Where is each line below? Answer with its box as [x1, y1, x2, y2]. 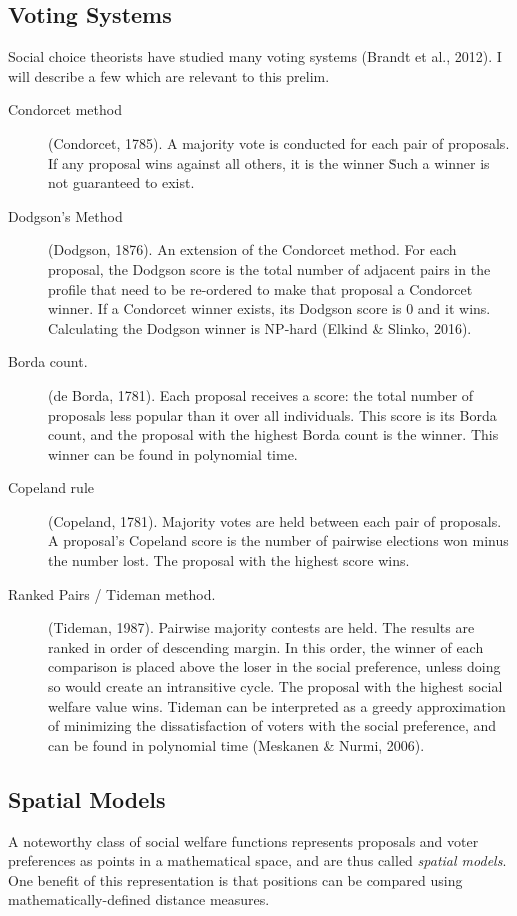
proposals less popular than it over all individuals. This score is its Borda [48, 404, 497, 425]
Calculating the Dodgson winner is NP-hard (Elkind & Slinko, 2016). [48, 317, 472, 338]
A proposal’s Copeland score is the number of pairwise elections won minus [48, 530, 509, 551]
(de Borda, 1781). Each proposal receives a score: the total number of [48, 384, 474, 405]
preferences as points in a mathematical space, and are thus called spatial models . [8, 850, 507, 871]
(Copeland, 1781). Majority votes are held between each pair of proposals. [48, 510, 502, 531]
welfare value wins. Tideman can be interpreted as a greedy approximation [48, 695, 506, 716]
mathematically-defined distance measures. [8, 889, 270, 910]
